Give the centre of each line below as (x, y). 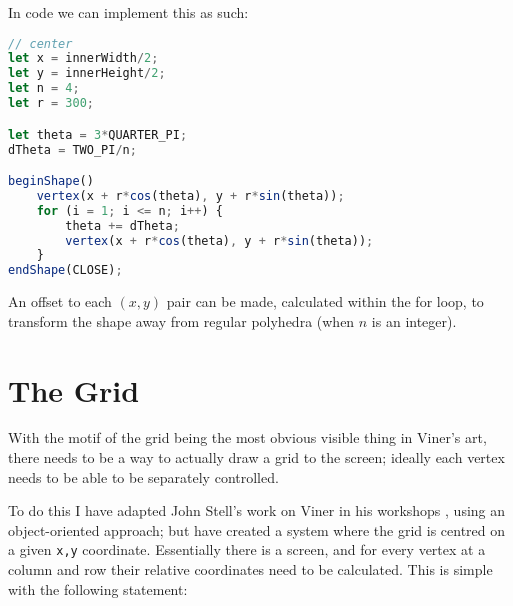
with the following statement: (98, 588)
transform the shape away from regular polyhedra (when (181, 320)
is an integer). (414, 320)
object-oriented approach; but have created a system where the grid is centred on (257, 529)
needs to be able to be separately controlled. (143, 476)
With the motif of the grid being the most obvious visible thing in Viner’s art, (247, 437)
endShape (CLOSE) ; (65, 270)
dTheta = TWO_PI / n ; (72, 149)
